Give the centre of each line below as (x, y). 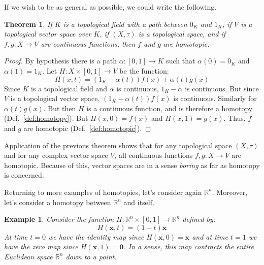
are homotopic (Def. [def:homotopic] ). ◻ (87, 128)
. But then (60, 108)
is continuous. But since (222, 88)
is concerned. (24, 175)
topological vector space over (48, 34)
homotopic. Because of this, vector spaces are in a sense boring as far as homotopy (132, 165)
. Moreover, (230, 192)
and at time (210, 236)
